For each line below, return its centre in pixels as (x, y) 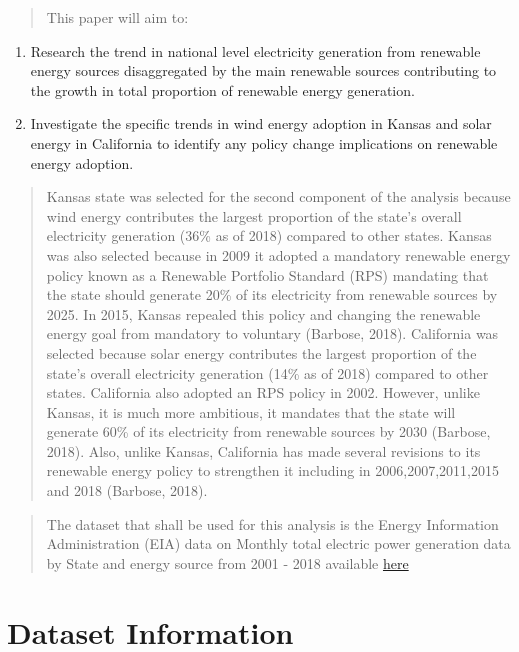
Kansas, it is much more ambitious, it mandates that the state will (251, 411)
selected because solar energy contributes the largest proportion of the (261, 352)
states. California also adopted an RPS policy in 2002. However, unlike (263, 392)
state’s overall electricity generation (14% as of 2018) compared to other (267, 372)
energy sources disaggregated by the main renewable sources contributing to (263, 70)
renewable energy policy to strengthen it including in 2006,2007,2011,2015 (272, 470)
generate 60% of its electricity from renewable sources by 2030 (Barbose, (268, 431)
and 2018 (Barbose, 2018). (127, 490)
